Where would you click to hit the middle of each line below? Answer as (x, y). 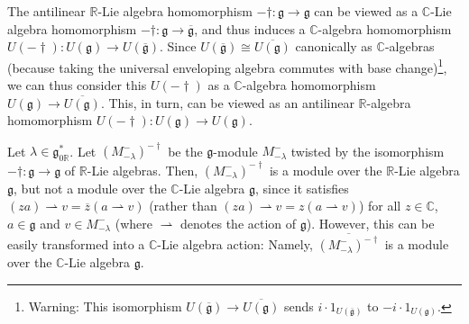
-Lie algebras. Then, (143, 170)
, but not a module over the (90, 188)
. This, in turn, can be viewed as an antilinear (227, 102)
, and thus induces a (250, 28)
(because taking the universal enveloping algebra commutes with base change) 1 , (227, 66)
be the (185, 151)
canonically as (334, 46)
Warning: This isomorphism (105, 306)
